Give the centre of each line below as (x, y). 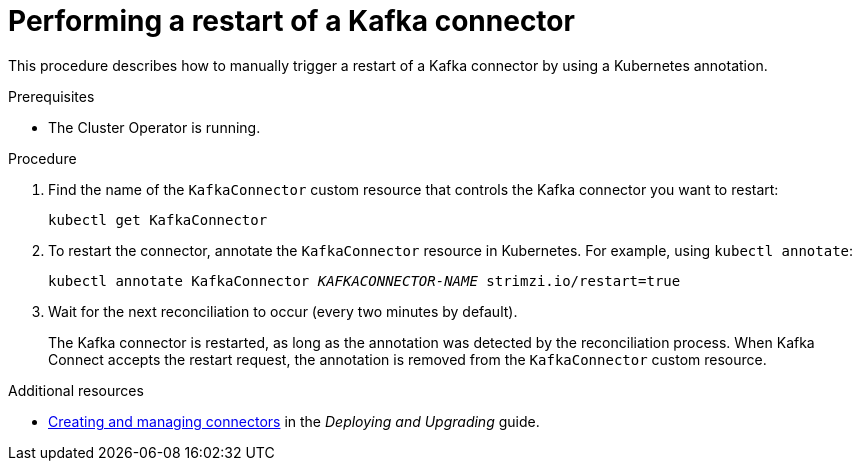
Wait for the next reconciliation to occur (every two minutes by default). (283, 311)
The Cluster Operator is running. (154, 127)
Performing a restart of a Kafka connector (291, 21)
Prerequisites (51, 96)
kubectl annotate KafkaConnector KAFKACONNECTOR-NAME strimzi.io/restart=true (364, 280)
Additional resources (76, 390)
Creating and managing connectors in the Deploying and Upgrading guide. (294, 421)
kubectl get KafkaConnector (158, 219)
